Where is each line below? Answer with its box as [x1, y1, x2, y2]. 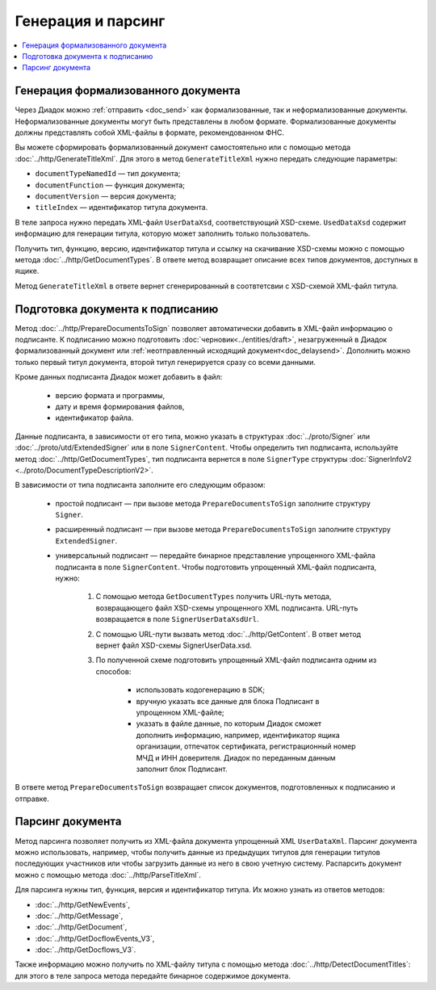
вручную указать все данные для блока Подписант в [136, 696, 320, 706]
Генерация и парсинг [15, 12, 166, 30]
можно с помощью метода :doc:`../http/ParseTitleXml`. [15, 870, 201, 879]
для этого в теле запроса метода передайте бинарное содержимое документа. [15, 971, 291, 980]
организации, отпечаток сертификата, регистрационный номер [136, 741, 356, 751]
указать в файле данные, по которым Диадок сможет [136, 719, 322, 728]
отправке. [15, 794, 50, 803]
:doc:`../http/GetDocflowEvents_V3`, [35, 933, 155, 943]
